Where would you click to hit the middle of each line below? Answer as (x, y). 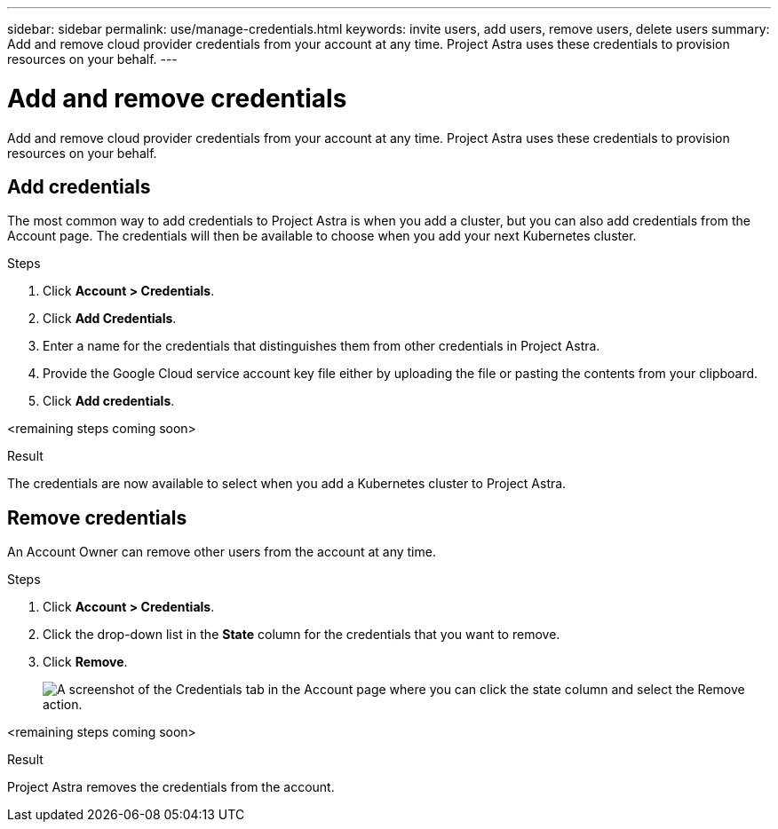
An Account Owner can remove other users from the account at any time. (222, 552)
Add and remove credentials (177, 98)
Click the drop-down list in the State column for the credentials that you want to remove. (302, 635)
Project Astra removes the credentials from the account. (171, 787)
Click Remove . (85, 662)
